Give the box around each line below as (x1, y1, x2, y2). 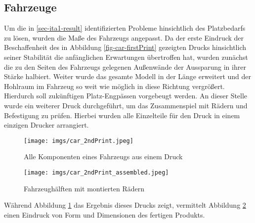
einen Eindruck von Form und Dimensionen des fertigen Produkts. (4, 209, 205, 220)
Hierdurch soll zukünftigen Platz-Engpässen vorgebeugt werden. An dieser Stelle (4, 90, 248, 101)
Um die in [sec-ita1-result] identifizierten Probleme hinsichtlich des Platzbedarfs (4, 23, 246, 33)
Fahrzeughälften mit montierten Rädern (24, 183, 144, 193)
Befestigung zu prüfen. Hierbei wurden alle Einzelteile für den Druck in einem (4, 110, 240, 120)
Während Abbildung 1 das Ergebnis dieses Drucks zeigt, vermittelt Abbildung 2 (4, 200, 246, 210)
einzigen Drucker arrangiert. (4, 120, 89, 130)
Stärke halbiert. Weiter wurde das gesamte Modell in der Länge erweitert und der (4, 71, 251, 82)
